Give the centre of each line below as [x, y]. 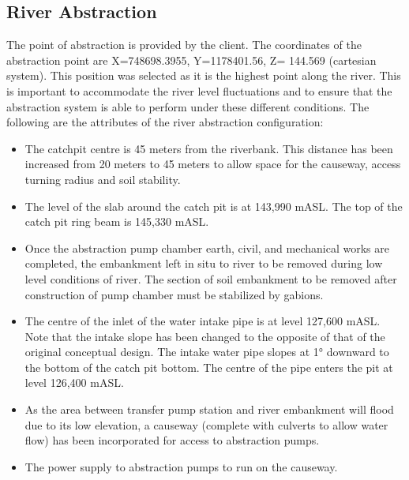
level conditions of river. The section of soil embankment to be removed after [211, 278]
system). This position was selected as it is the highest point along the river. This [204, 75]
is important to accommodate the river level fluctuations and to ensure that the [199, 90]
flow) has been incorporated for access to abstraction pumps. [172, 440]
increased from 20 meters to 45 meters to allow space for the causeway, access [213, 164]
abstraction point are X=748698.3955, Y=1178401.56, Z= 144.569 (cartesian [191, 60]
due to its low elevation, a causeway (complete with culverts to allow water [206, 424]
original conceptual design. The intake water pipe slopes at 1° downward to [207, 352]
